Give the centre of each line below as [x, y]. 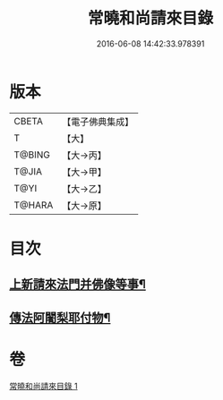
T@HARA [34, 205]
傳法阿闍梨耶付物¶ [60, 317]
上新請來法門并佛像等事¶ [77, 284]
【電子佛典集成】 [98, 122]
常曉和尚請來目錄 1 [43, 386]
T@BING [32, 155]
